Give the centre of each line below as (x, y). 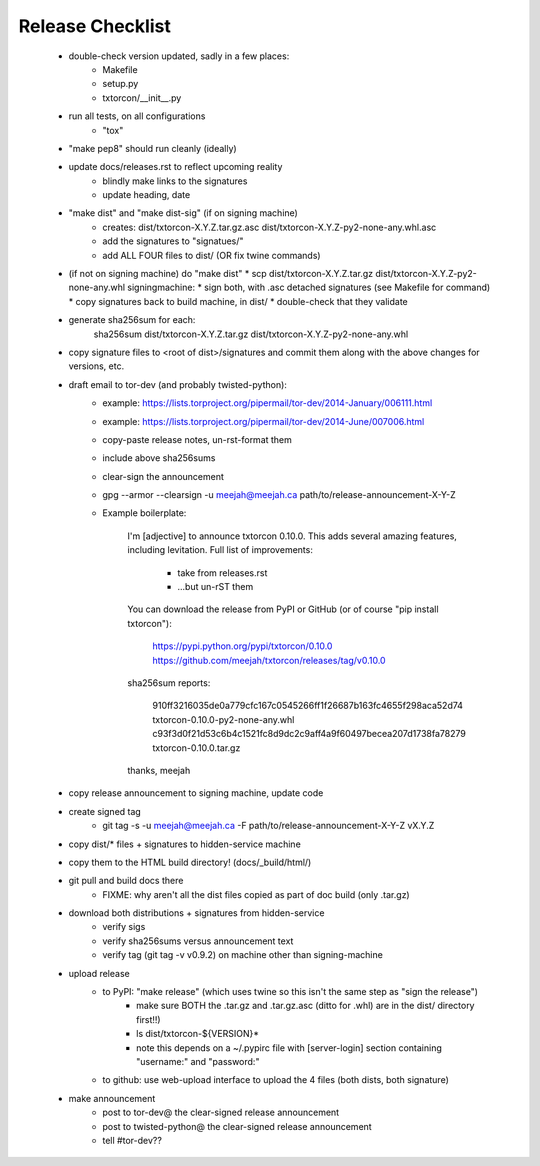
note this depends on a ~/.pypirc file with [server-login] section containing (289, 1047)
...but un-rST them (215, 587)
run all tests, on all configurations (137, 116)
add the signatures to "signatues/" (173, 241)
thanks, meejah (159, 770)
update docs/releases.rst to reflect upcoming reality (175, 167)
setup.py (120, 84)
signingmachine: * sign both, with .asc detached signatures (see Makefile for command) (308, 287)
